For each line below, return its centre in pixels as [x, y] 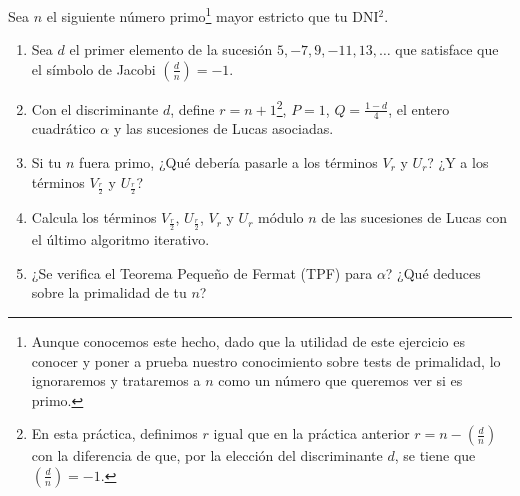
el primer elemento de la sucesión [171, 49]
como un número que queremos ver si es [340, 380]
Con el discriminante [95, 108]
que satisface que [447, 49]
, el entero [419, 108]
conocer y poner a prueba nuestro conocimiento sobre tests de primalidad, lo [266, 360]
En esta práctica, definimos [114, 433]
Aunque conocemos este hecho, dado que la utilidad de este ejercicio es [248, 340]
